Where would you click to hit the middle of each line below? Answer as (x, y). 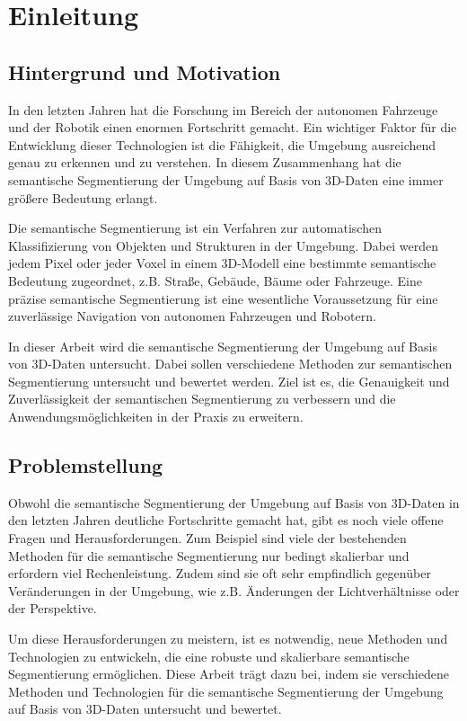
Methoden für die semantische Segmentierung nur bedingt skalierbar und (209, 555)
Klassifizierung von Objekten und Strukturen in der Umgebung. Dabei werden (223, 245)
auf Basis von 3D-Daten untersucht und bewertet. (145, 709)
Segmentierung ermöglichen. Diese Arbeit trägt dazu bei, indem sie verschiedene (229, 674)
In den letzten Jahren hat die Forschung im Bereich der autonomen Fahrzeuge (223, 109)
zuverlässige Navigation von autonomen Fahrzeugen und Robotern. (192, 316)
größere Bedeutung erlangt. (83, 197)
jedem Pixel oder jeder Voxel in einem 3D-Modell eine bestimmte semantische (222, 263)
